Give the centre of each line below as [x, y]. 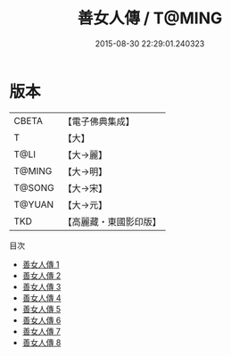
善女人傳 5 [41, 309]
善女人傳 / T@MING [150, 18]
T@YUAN [34, 204]
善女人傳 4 [41, 298]
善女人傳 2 [41, 275]
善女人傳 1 [41, 264]
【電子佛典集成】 [99, 121]
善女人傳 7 [41, 331]
